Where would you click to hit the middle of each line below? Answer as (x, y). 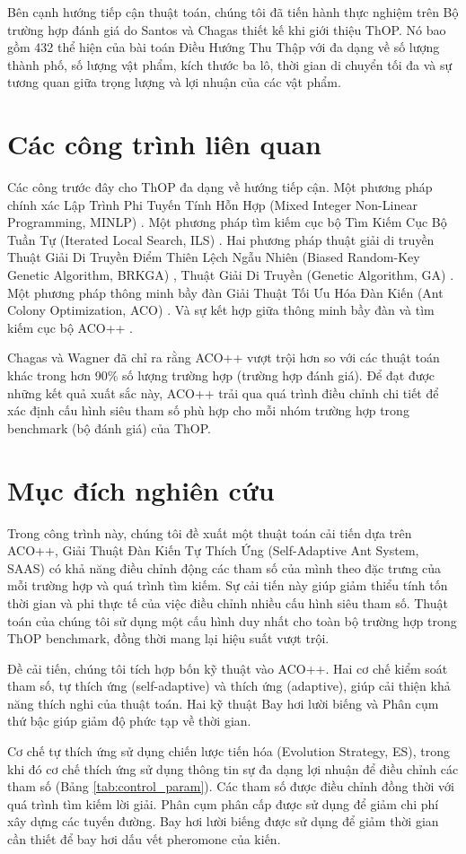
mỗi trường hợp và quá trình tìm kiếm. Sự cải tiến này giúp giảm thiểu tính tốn (228, 585)
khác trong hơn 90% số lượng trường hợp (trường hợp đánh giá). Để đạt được (221, 375)
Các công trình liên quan (164, 144)
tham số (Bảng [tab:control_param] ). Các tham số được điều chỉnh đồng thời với (231, 786)
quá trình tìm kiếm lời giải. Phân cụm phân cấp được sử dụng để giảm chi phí (223, 803)
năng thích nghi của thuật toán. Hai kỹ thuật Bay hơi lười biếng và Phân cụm (223, 703)
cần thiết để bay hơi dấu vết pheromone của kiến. (144, 839)
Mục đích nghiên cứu (141, 489)
